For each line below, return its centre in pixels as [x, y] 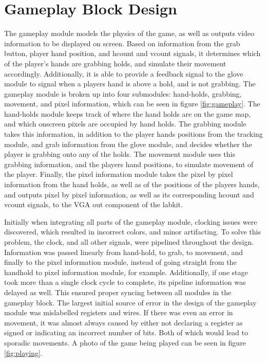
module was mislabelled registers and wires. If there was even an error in [119, 312]
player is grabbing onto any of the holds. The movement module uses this [120, 154]
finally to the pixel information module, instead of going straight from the [120, 262]
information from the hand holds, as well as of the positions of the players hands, [132, 184]
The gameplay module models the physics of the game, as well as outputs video [129, 33]
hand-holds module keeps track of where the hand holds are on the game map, [128, 113]
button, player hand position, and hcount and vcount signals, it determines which [132, 53]
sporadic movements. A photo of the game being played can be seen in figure [125, 342]
